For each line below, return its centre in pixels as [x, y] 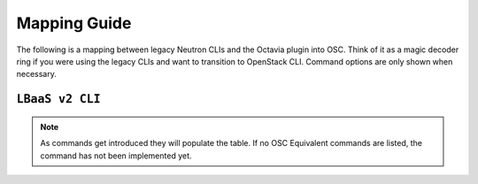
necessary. [37, 74]
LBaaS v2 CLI [58, 99]
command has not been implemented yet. [116, 156]
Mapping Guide [74, 23]
